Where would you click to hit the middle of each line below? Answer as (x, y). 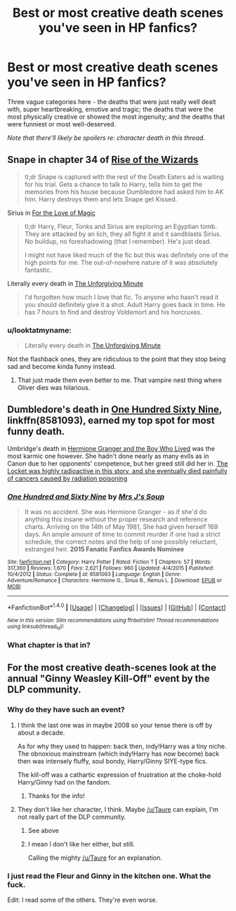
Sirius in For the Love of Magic (52, 213)
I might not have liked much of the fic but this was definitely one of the (126, 255)
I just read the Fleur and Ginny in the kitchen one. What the (109, 876)
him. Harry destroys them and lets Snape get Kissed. (101, 199)
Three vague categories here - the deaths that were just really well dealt (112, 101)
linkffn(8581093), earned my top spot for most (111, 420)
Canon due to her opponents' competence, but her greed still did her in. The (118, 463)
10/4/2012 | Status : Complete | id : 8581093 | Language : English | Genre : (94, 575)
